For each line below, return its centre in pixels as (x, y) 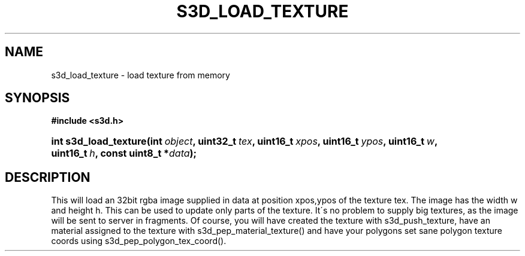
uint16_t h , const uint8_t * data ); (124, 153)
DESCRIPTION (48, 177)
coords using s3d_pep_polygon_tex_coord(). (139, 241)
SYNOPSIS (37, 98)
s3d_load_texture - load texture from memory (141, 75)
